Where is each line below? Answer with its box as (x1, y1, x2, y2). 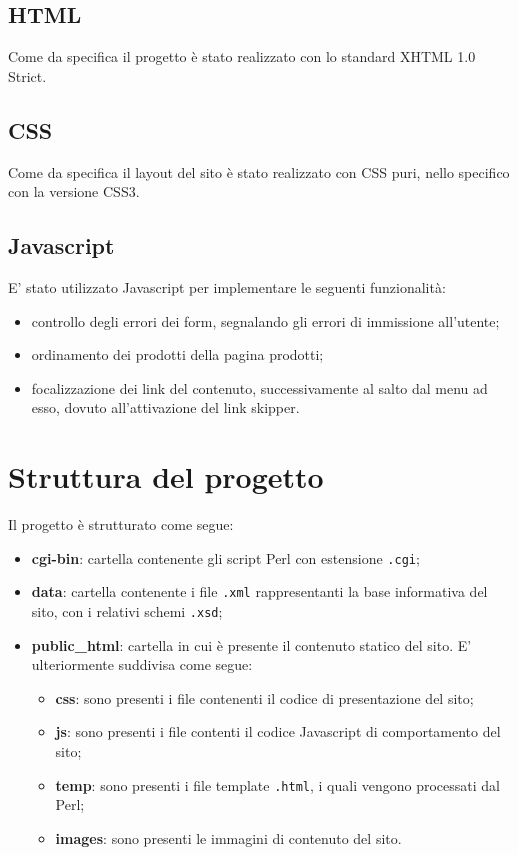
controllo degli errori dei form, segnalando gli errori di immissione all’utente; (31, 310, 500, 331)
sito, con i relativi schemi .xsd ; (31, 600, 223, 621)
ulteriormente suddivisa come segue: (31, 654, 253, 675)
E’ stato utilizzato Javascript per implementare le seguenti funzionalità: (8, 276, 446, 297)
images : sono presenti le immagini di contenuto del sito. (55, 827, 402, 848)
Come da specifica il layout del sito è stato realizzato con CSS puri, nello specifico (8, 161, 510, 182)
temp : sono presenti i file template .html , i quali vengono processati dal (55, 774, 500, 795)
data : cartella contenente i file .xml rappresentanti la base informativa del (31, 581, 488, 602)
